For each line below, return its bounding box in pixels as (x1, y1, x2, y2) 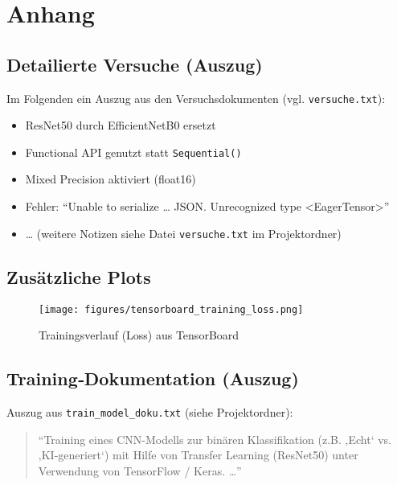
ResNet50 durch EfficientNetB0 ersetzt (25, 117, 216, 134)
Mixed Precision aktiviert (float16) (25, 171, 196, 187)
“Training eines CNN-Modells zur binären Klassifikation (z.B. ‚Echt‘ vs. (38, 430, 391, 447)
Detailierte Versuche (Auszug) (6, 51, 263, 76)
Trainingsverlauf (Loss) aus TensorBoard (39, 327, 239, 343)
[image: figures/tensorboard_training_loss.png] (39, 303, 304, 315)
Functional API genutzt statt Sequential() (25, 143, 242, 160)
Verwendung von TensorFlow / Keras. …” (38, 462, 242, 479)
